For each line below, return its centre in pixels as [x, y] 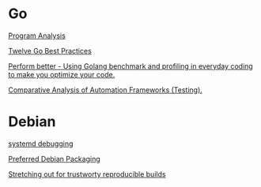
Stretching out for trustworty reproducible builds [87, 174]
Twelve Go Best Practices [50, 50]
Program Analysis [37, 36]
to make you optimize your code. [62, 74]
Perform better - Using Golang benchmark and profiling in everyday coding [130, 66]
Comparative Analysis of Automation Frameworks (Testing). [106, 90]
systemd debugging [41, 144]
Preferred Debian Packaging [54, 159]
